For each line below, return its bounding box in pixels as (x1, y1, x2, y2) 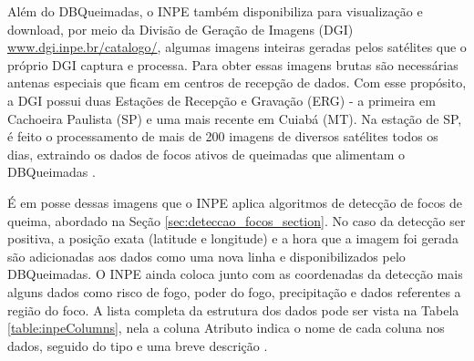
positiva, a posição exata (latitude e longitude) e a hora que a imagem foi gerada (7, 229, 459, 248)
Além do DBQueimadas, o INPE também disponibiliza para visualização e (7, 2, 423, 20)
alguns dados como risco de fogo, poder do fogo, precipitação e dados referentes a (7, 282, 461, 301)
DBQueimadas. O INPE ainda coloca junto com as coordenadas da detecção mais (7, 264, 463, 284)
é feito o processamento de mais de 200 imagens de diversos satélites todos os (7, 127, 438, 146)
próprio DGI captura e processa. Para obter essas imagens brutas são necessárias (7, 55, 459, 74)
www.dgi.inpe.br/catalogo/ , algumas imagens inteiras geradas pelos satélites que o (7, 37, 467, 57)
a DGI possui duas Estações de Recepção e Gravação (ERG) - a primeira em (7, 90, 436, 109)
